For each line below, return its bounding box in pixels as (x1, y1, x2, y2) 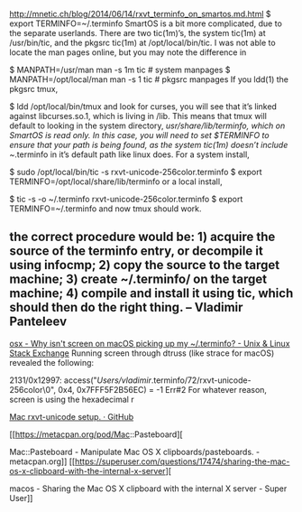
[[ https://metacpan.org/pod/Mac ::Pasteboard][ (9, 429, 183, 440)
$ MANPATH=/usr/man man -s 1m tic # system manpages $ (9, 64, 231, 75)
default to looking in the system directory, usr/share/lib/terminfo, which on (9, 120, 286, 131)
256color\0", (9, 384, 57, 395)
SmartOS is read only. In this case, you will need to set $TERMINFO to (9, 130, 270, 140)
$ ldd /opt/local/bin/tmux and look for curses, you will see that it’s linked (9, 101, 278, 112)
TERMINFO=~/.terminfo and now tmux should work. (9, 203, 202, 214)
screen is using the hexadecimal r (9, 394, 134, 405)
